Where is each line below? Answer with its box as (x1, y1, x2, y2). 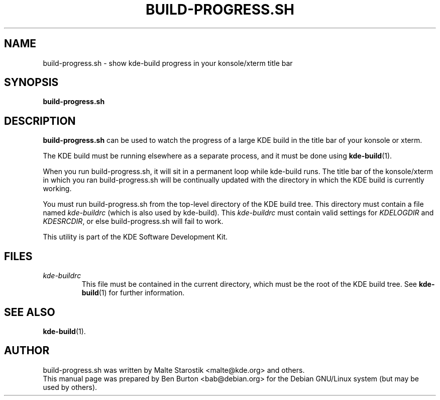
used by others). (43, 382, 97, 391)
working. (43, 184, 72, 193)
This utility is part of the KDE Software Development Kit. (43, 232, 228, 242)
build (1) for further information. (81, 288, 185, 297)
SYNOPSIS (4, 76, 59, 89)
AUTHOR (4, 344, 50, 357)
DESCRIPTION (4, 114, 76, 127)
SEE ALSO (4, 305, 55, 318)
